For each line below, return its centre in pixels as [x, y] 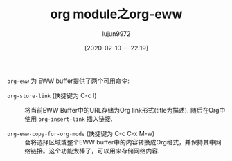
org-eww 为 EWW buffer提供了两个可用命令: [69, 81]
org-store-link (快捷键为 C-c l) [52, 95]
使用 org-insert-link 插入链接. [69, 119]
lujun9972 [116, 34]
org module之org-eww [116, 14]
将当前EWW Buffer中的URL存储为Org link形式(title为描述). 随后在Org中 [125, 110]
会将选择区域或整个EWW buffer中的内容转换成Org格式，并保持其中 [120, 142]
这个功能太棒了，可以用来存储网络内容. [104, 151]
